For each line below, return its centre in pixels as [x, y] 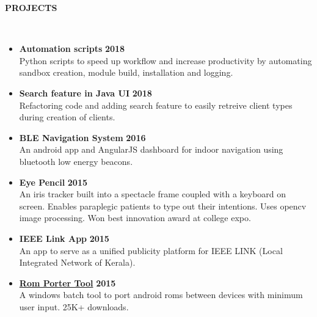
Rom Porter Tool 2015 [67, 282]
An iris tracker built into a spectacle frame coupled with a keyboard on [153, 194]
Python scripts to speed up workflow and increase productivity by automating [166, 60]
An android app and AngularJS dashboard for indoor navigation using [151, 149]
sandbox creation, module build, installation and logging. [126, 72]
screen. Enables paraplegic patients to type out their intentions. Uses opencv [163, 206]
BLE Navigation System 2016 [82, 137]
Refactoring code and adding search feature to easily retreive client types [156, 105]
